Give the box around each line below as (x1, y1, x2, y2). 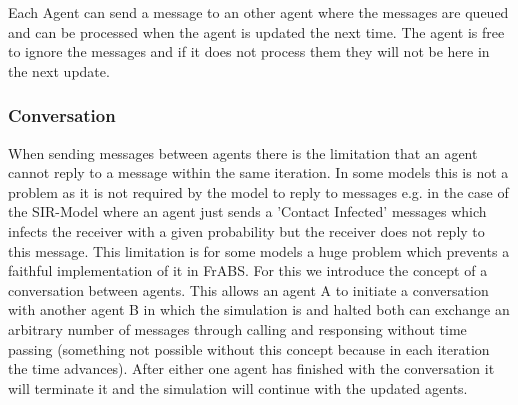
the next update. (8, 60, 110, 81)
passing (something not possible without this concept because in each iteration (8, 338, 490, 359)
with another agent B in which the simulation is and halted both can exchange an (8, 299, 510, 320)
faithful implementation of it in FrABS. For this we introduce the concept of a (8, 260, 488, 281)
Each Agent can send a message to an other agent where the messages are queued (8, 2, 509, 22)
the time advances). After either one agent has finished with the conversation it (8, 358, 495, 379)
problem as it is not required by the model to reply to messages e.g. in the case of (8, 181, 509, 202)
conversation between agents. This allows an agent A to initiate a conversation (8, 279, 489, 300)
